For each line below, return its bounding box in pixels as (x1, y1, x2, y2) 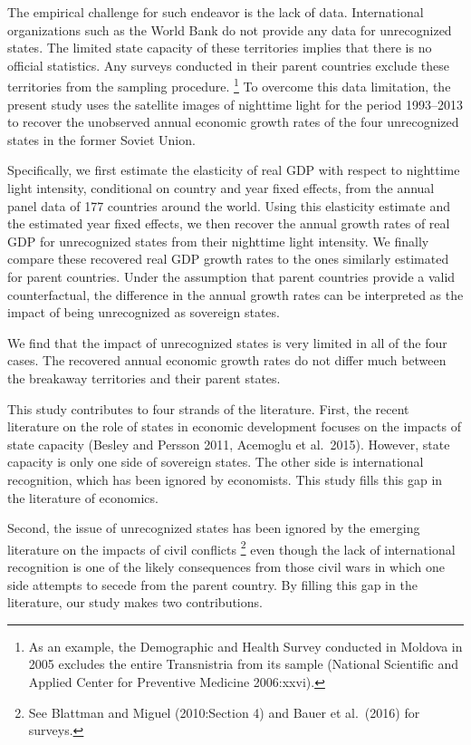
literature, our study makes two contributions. (7, 593, 263, 612)
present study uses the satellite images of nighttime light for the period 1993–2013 (7, 94, 464, 113)
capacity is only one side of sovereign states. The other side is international (7, 452, 424, 471)
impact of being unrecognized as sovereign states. (7, 303, 280, 322)
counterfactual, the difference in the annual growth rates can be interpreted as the (7, 285, 464, 304)
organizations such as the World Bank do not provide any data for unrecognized (7, 20, 452, 39)
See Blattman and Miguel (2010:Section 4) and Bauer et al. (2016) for (28, 702, 420, 721)
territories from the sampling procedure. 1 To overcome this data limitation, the (7, 74, 451, 96)
